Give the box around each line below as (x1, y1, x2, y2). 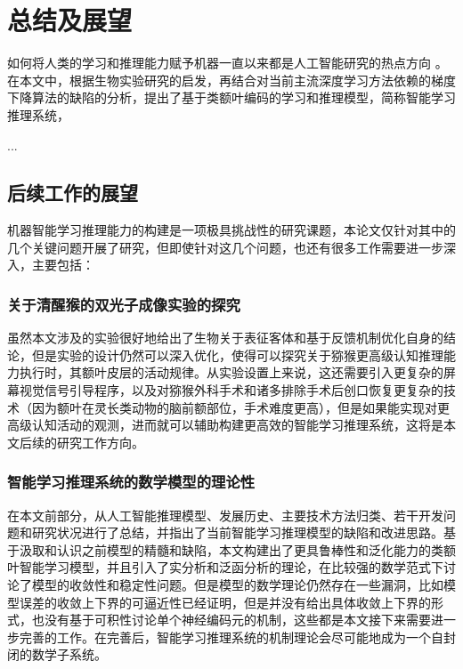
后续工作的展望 (7, 179, 138, 206)
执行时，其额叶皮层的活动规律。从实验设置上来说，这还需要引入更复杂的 (19, 363, 443, 382)
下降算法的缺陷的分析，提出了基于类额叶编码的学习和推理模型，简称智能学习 (7, 88, 456, 107)
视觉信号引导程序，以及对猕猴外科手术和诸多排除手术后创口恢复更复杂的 (19, 381, 443, 399)
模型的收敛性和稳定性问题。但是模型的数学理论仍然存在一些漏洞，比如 (31, 576, 443, 594)
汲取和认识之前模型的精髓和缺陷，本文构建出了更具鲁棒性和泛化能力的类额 (19, 540, 456, 559)
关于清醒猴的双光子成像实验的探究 (7, 294, 240, 315)
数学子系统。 (31, 645, 107, 664)
